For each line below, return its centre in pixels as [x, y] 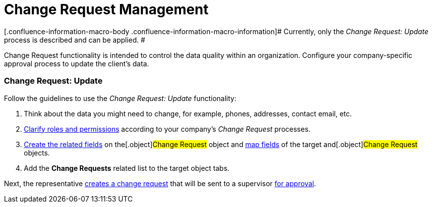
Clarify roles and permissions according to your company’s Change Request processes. [167, 129]
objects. [37, 153]
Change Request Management [106, 9]
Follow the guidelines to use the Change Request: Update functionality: [120, 98]
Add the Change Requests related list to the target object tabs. [127, 168]
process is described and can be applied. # [75, 40]
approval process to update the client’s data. [77, 63]
